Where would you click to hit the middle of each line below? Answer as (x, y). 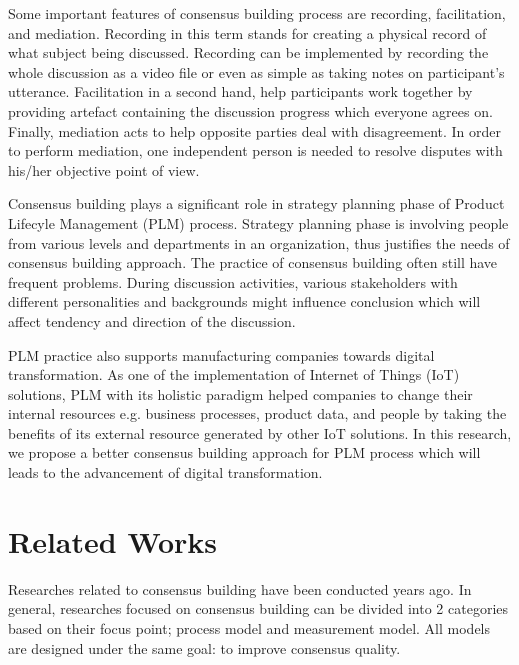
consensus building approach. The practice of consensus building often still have (253, 262)
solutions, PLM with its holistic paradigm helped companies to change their (240, 393)
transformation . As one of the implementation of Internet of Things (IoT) (234, 374)
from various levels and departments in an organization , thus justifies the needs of (259, 242)
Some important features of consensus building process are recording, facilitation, (257, 13)
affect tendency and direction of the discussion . (152, 320)
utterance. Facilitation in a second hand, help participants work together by (240, 91)
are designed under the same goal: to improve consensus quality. (204, 647)
